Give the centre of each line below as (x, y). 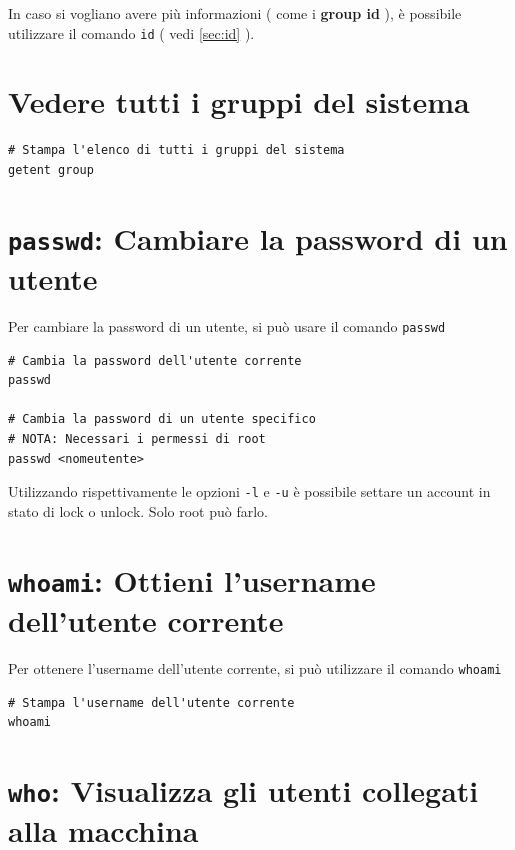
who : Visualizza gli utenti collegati (243, 789)
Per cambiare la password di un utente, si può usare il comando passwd (227, 326)
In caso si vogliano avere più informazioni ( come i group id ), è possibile (235, 13)
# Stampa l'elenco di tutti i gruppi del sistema (176, 150)
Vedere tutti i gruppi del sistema (239, 101)
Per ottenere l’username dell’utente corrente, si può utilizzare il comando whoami (255, 667)
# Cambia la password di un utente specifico (162, 419)
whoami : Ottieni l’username (192, 579)
